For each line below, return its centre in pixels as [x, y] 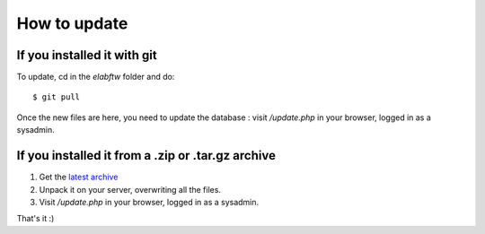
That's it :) [35, 219]
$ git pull [57, 97]
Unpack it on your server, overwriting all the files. [130, 189]
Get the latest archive [79, 177]
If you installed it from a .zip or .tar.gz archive [146, 156]
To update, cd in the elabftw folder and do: [96, 77]
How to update [72, 23]
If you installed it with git [87, 55]
